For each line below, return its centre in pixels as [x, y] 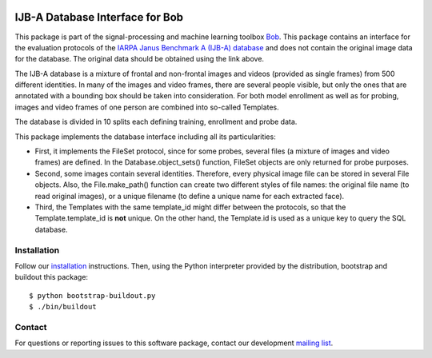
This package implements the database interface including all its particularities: [145, 137]
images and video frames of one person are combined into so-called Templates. [147, 107]
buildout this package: [51, 277]
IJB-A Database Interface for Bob [99, 17]
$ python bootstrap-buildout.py [92, 295]
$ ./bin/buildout [63, 307]
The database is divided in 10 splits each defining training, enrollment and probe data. [156, 122]
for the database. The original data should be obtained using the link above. [139, 59]
